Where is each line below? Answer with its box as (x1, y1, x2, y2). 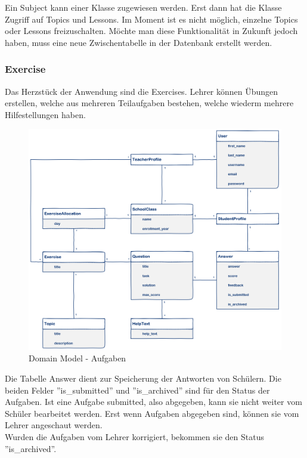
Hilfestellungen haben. (5, 108, 86, 120)
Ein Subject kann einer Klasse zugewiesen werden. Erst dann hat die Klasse (5, 1, 282, 13)
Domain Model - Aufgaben (29, 352, 126, 364)
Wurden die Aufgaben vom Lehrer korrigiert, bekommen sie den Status (5, 430, 264, 442)
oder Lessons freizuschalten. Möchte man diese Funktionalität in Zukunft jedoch (5, 24, 298, 37)
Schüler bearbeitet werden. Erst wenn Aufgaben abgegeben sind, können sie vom (5, 407, 299, 419)
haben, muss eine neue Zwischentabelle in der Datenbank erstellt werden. (5, 36, 272, 48)
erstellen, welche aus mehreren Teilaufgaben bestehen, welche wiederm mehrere (5, 97, 294, 109)
